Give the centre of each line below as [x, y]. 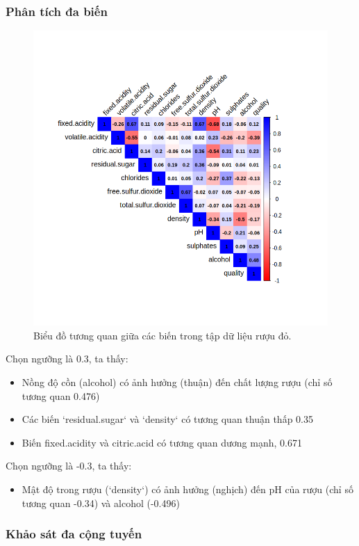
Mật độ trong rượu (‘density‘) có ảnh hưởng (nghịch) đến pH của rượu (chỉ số [187, 489]
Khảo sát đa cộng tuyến [74, 534]
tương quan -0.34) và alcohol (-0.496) [101, 503]
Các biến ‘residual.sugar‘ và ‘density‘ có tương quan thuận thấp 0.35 [167, 419]
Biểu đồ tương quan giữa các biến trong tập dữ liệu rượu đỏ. [162, 335]
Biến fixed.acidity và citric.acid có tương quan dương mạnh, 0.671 [162, 442]
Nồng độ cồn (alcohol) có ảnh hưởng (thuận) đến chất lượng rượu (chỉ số [177, 382]
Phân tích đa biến [57, 11]
